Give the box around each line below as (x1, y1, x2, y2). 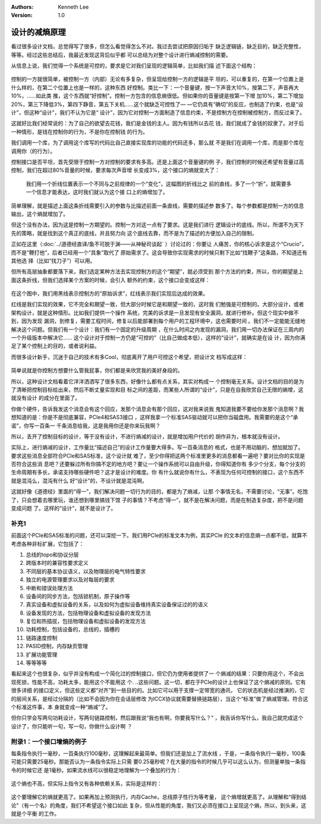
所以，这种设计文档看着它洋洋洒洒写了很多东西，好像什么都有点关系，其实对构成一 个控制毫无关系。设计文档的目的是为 (11, 378, 304, 385)
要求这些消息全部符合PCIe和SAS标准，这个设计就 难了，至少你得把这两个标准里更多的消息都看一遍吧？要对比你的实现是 (11, 452, 306, 459)
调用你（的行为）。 (11, 147, 56, 155)
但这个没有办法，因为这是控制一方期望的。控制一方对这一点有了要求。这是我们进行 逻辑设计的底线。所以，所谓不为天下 (11, 221, 304, 228)
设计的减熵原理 (11, 27, 66, 37)
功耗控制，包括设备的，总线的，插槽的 (26, 626, 120, 633)
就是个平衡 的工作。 (11, 810, 59, 817)
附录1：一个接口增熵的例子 (11, 737, 87, 746)
